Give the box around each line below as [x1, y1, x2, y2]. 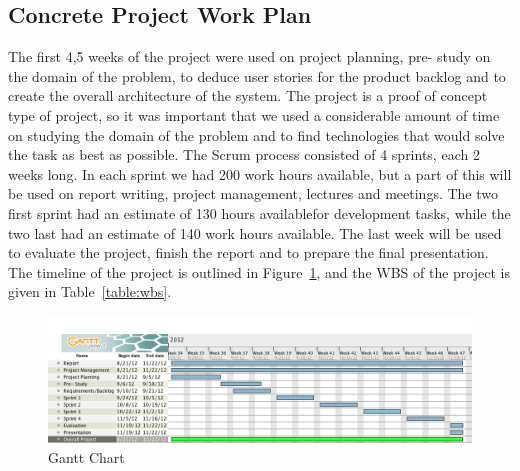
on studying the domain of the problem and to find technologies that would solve [8, 124, 505, 145]
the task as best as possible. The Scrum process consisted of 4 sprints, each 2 [8, 144, 480, 165]
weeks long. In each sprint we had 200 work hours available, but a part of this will [8, 163, 512, 184]
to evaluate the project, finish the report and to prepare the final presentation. [8, 242, 489, 263]
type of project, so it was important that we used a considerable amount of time [8, 104, 500, 125]
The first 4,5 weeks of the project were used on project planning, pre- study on [8, 46, 491, 67]
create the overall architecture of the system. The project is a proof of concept [8, 85, 488, 106]
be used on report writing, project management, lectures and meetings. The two [8, 183, 499, 204]
